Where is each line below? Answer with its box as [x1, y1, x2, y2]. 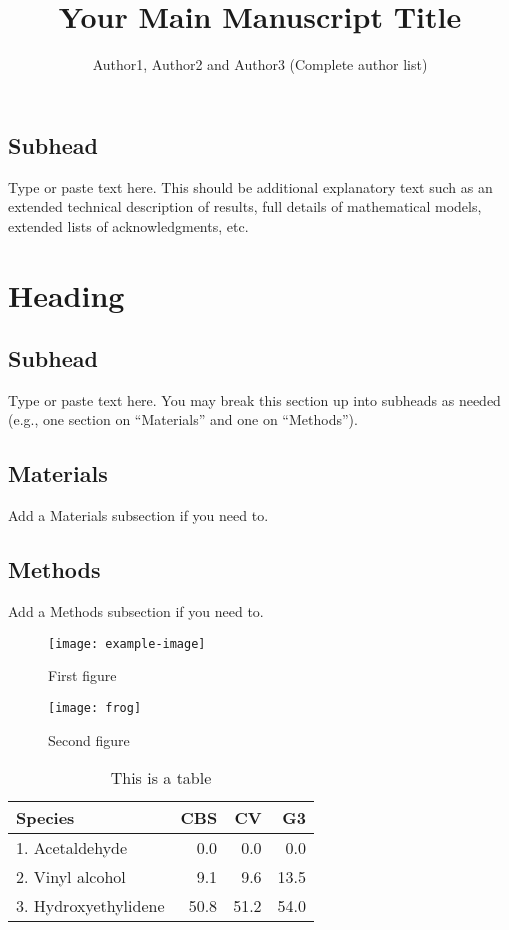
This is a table [110, 766, 212, 790]
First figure [48, 665, 117, 686]
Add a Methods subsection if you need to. [8, 601, 264, 622]
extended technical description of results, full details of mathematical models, [8, 196, 482, 217]
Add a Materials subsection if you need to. [8, 505, 269, 526]
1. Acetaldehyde [16, 836, 128, 860]
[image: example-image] [48, 636, 206, 651]
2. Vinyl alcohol [16, 865, 126, 889]
